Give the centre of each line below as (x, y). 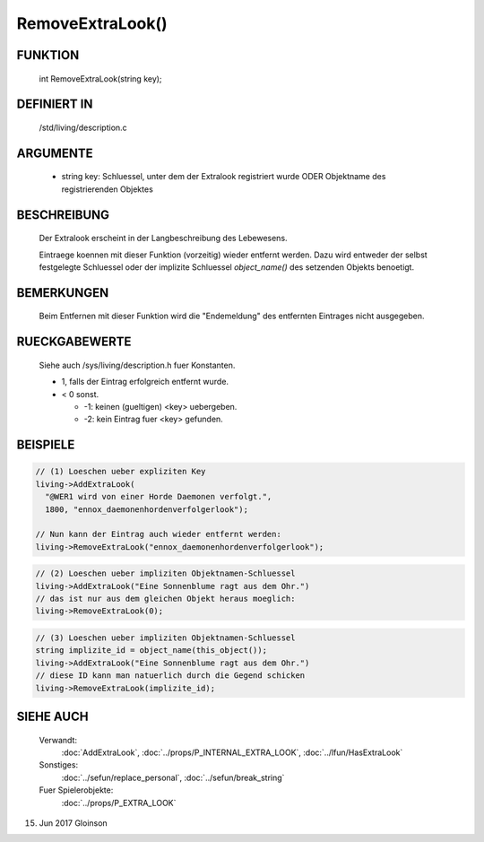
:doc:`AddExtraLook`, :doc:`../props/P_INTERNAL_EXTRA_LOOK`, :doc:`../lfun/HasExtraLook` (232, 752)
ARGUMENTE (55, 153)
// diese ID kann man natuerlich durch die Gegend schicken (170, 676)
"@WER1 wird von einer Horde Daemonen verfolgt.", (159, 497)
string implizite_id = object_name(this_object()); (151, 651)
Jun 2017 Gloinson (73, 823)
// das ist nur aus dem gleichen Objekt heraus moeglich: (165, 599)
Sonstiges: (59, 765)
